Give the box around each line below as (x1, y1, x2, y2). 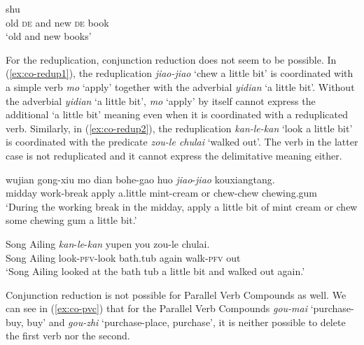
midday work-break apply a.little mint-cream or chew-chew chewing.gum (6, 185, 318, 200)
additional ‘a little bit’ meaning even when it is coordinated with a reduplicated (6, 107, 349, 122)
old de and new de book (6, 15, 109, 29)
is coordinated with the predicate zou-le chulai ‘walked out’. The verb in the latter (6, 134, 358, 149)
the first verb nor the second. (6, 328, 130, 343)
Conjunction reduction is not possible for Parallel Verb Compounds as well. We (6, 287, 346, 302)
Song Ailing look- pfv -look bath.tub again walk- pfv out (6, 250, 241, 265)
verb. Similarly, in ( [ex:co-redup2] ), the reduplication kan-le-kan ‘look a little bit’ (6, 120, 353, 135)
